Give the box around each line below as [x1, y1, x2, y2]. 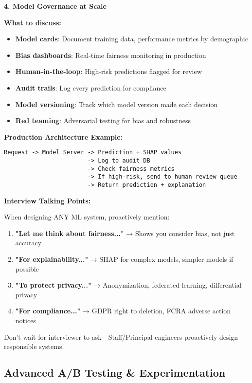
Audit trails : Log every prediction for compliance [15, 82, 166, 92]
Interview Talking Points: [4, 195, 91, 205]
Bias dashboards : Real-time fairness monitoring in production [15, 50, 206, 60]
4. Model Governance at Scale [4, 1, 107, 11]
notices [15, 315, 36, 325]
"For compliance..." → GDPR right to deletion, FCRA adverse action [15, 306, 231, 316]
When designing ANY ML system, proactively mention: [4, 212, 170, 222]
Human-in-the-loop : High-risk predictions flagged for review [15, 66, 202, 76]
